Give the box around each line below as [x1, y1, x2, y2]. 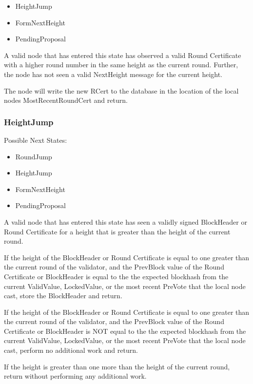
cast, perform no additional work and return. [4, 345, 138, 355]
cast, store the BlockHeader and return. [4, 290, 122, 301]
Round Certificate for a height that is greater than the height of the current [4, 226, 231, 236]
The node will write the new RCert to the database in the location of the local [4, 85, 239, 96]
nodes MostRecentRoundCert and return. [4, 95, 128, 105]
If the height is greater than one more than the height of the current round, [4, 361, 230, 371]
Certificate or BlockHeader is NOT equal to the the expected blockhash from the [4, 326, 246, 336]
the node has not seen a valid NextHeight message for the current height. [4, 69, 222, 79]
